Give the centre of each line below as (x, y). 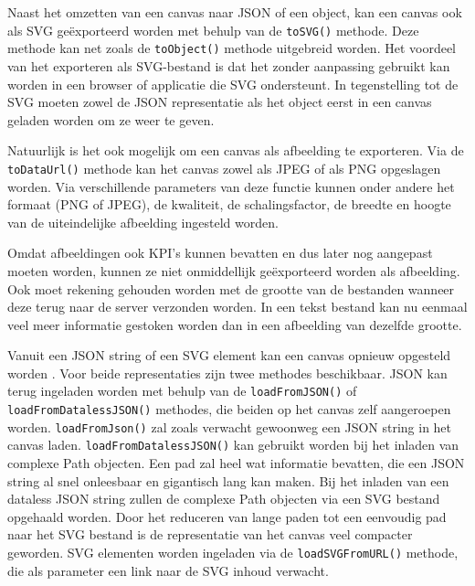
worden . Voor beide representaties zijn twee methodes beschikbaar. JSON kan (227, 373)
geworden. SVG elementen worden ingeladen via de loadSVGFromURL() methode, (233, 553)
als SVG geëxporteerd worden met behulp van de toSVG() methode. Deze (213, 30)
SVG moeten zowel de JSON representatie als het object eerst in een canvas (220, 102)
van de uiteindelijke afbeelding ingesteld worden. (143, 222)
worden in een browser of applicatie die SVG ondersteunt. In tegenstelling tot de (233, 84)
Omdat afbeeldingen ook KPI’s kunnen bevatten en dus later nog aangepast (220, 253)
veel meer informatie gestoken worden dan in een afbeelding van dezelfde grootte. (235, 324)
